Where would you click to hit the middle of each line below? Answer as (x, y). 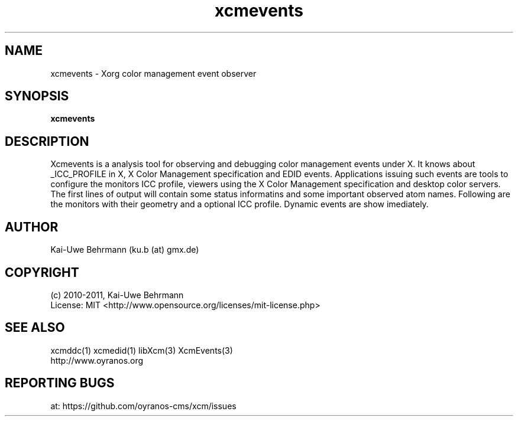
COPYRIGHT (42, 272)
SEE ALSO (35, 328)
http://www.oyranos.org (97, 360)
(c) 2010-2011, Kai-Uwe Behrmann (117, 295)
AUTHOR (32, 227)
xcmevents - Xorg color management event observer (153, 73)
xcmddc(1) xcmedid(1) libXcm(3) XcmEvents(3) (142, 350)
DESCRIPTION (47, 141)
